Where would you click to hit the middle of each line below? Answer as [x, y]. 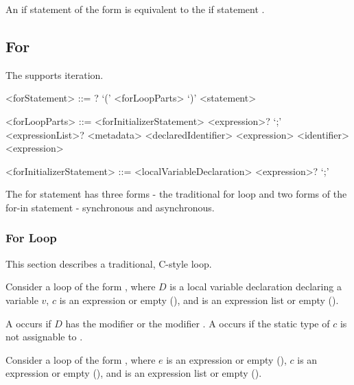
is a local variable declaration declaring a [256, 287]
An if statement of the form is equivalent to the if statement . [135, 9]
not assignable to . [44, 337]
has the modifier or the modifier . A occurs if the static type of [198, 323]
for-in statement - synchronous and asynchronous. [110, 207]
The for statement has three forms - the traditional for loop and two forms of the [176, 194]
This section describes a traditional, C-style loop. [109, 263]
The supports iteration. [55, 74]
